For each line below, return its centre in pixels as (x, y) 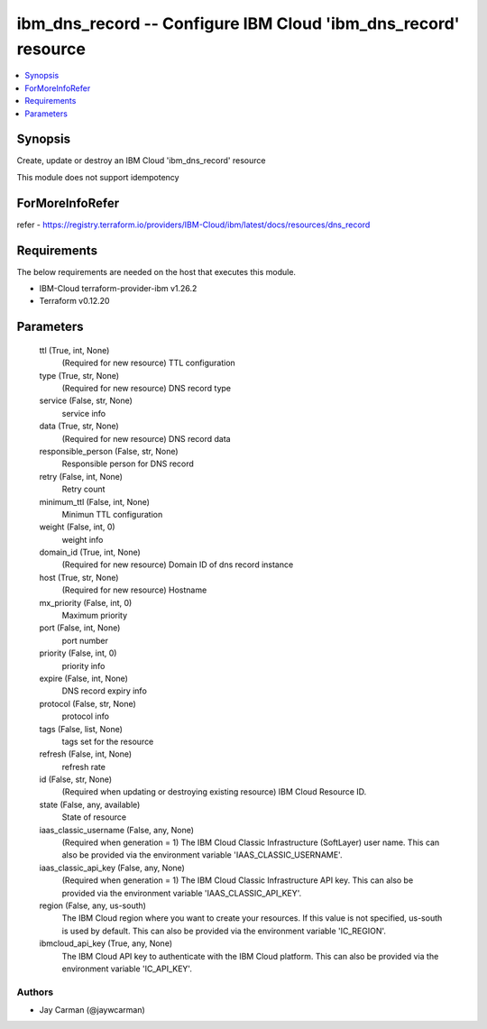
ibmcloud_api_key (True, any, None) (106, 943)
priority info (83, 666)
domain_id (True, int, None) (90, 552)
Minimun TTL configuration (112, 514)
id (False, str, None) (76, 779)
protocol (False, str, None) (88, 703)
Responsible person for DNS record (128, 464)
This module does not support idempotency (98, 177)
